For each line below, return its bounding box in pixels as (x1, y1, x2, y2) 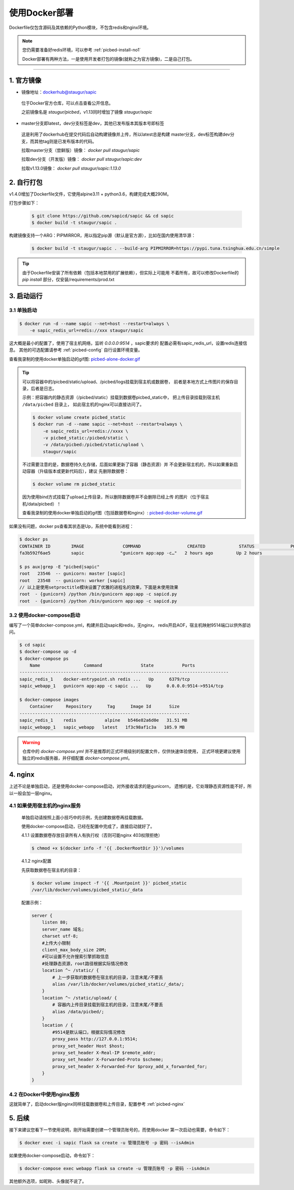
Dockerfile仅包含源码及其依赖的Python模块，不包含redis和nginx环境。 (9, 24, 151, 30)
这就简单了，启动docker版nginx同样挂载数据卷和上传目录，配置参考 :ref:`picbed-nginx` (9, 1101, 185, 1107)
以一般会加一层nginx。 (9, 790, 55, 796)
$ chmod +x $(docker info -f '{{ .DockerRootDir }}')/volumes (31, 846, 184, 851)
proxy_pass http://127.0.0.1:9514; (52, 1036, 138, 1042)
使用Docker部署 (9, 7, 73, 18)
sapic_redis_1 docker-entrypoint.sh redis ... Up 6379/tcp (19, 676, 190, 682)
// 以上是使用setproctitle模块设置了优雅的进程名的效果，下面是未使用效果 (19, 584, 179, 590)
